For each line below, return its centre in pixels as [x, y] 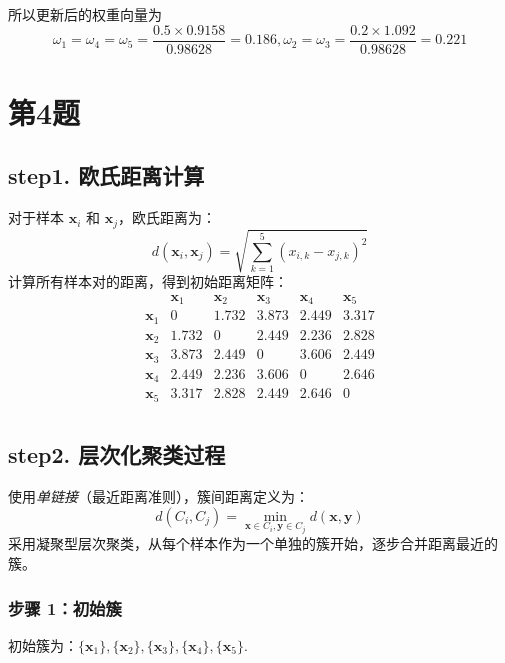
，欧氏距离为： [167, 217]
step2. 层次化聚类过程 [117, 454]
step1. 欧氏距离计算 [106, 175]
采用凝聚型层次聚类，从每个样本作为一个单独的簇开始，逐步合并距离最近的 [253, 543]
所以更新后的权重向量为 [85, 14]
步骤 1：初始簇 [65, 607]
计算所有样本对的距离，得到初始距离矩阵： [148, 281]
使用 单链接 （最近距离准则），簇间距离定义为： [158, 495]
